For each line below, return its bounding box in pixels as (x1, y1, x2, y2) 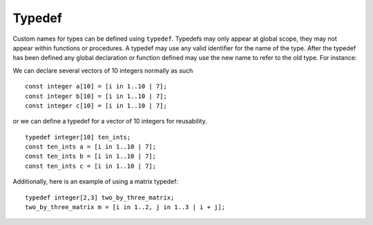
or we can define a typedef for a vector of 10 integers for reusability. (12, 117, 207, 126)
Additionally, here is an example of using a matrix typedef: (12, 177, 179, 186)
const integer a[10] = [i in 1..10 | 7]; (25, 83, 167, 90)
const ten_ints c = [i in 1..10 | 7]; (25, 162, 157, 170)
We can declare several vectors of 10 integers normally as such (12, 66, 193, 75)
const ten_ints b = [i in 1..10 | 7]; (25, 153, 157, 160)
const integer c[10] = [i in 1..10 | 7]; (25, 101, 167, 110)
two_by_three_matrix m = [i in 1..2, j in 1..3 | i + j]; (25, 204, 226, 211)
